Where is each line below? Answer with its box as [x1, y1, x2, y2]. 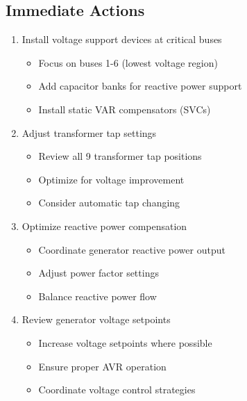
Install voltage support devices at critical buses [22, 32, 222, 47]
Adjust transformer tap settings [22, 125, 157, 140]
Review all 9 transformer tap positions [38, 149, 202, 163]
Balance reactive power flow [38, 288, 157, 303]
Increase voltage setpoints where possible [38, 335, 212, 350]
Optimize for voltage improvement [38, 172, 185, 186]
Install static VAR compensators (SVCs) [38, 101, 211, 116]
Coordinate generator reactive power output [38, 242, 225, 256]
